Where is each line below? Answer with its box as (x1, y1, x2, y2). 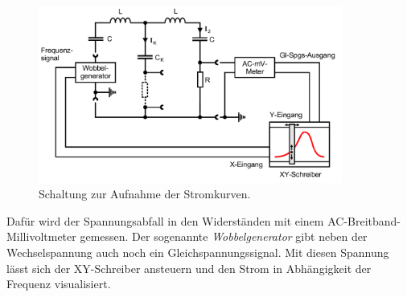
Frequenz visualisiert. (6, 275, 111, 292)
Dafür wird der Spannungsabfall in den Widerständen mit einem (6, 212, 324, 229)
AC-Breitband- (327, 212, 401, 229)
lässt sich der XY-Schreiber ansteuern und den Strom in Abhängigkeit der (6, 259, 372, 276)
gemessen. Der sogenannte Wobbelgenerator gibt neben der (80, 228, 368, 245)
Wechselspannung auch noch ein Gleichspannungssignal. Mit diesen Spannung (6, 243, 389, 260)
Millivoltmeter (6, 228, 76, 245)
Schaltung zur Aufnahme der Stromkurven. (39, 185, 251, 202)
